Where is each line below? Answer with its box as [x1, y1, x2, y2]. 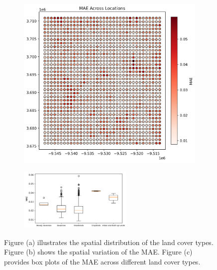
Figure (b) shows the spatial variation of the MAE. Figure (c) [4, 247, 193, 257]
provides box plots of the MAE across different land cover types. [4, 256, 201, 267]
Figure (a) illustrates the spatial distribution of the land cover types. [4, 237, 214, 247]
